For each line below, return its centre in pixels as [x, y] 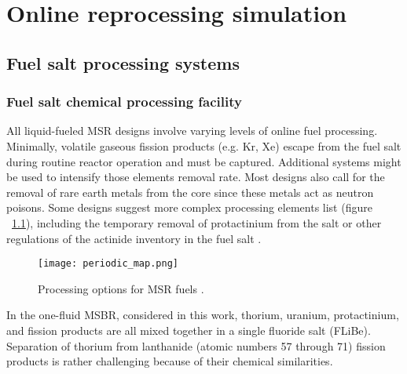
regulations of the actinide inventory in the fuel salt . [134, 238]
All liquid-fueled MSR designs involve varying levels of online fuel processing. [192, 131]
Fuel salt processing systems [123, 62]
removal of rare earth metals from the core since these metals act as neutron [190, 192]
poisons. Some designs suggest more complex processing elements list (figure [189, 207]
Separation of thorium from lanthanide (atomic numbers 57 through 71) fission [196, 345]
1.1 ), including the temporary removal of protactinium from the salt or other [197, 222]
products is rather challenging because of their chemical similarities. [170, 361]
